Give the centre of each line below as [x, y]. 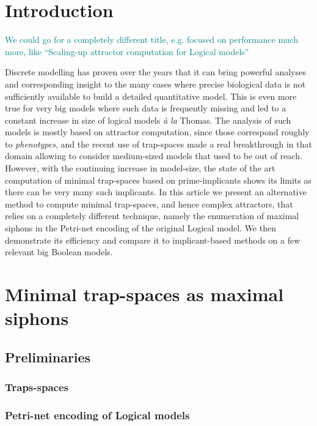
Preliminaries [48, 357]
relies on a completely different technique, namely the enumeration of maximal [152, 216]
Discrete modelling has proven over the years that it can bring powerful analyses [155, 72]
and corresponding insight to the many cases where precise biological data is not [155, 84]
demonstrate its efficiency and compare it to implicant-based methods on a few [153, 240]
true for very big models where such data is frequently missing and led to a [146, 108]
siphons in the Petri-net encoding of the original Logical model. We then [140, 228]
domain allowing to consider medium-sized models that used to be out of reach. [154, 156]
